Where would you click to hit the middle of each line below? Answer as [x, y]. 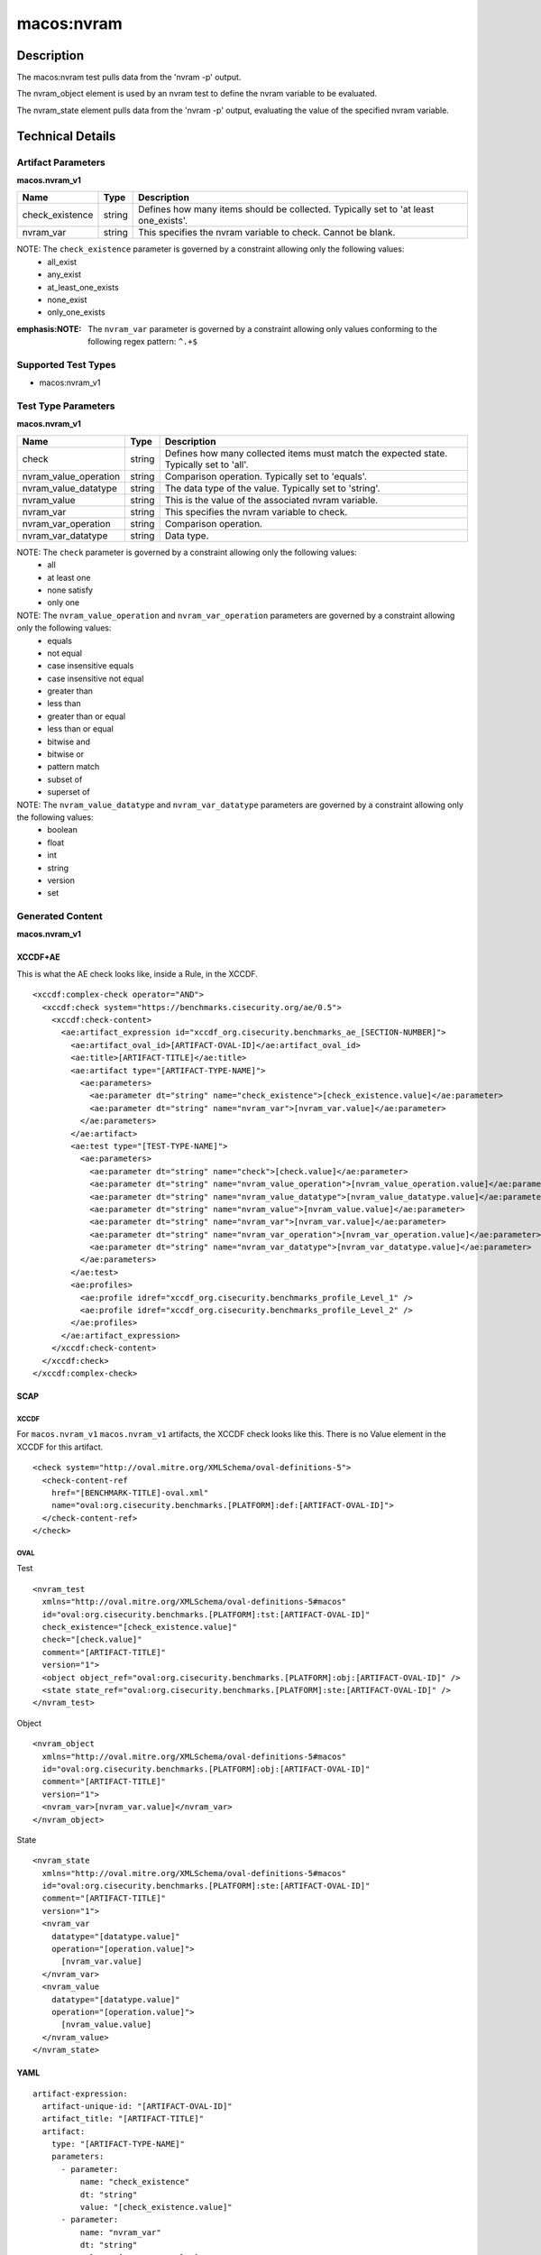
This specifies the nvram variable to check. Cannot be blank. [267, 233]
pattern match [73, 767]
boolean [63, 830]
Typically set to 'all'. [206, 465]
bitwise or [66, 754]
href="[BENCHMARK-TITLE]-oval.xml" [130, 1492]
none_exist [67, 299]
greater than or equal [87, 716]
